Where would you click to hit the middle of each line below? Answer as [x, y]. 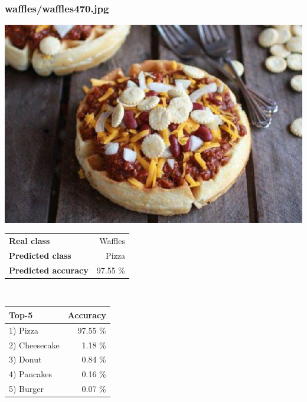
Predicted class [40, 255]
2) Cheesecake [34, 345]
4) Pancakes [30, 374]
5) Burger [26, 389]
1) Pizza [24, 330]
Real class [30, 240]
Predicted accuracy [49, 270]
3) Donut [25, 359]
